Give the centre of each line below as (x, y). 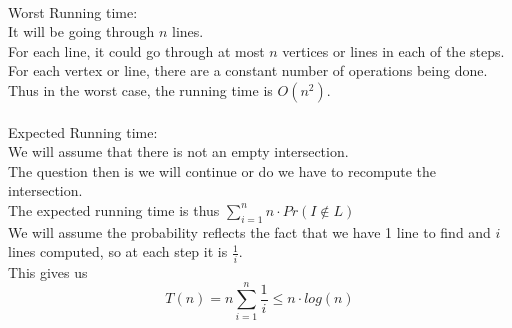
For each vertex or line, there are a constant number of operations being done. (248, 70)
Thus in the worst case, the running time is (140, 89)
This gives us (48, 271)
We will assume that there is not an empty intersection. (178, 151)
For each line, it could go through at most (136, 50)
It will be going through (81, 31)
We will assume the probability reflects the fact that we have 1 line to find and (249, 231)
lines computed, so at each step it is (118, 251)
